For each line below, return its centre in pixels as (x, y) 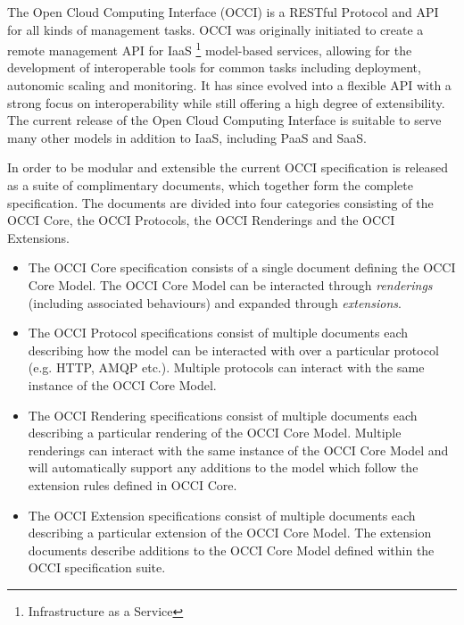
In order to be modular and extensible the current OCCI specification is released (228, 167)
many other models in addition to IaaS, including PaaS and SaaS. (187, 137)
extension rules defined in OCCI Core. (133, 484)
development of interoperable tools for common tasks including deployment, (214, 67)
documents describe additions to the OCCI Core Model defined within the (231, 550)
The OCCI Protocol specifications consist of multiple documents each (218, 333)
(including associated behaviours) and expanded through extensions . (215, 302)
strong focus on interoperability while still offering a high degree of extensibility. (226, 102)
